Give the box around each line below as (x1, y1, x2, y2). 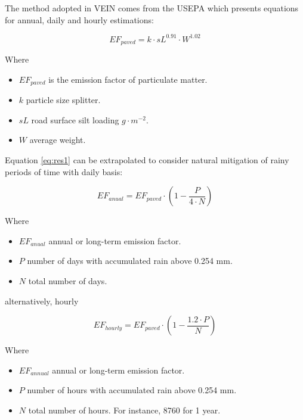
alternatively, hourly (5, 294, 79, 307)
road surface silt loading (31, 113, 119, 126)
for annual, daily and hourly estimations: (5, 13, 154, 26)
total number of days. (28, 274, 107, 287)
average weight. (29, 133, 86, 146)
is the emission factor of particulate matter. (48, 73, 208, 85)
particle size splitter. (26, 94, 101, 106)
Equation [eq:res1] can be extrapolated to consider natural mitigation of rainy (5, 153, 289, 166)
